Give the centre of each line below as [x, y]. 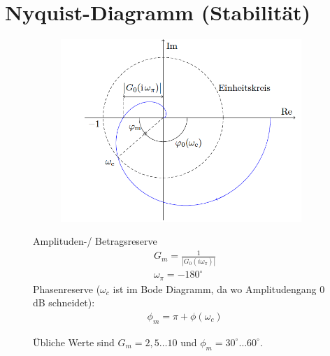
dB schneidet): [64, 302]
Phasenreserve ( [67, 289]
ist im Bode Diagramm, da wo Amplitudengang [215, 289]
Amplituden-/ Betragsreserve [95, 241]
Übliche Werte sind [74, 342]
